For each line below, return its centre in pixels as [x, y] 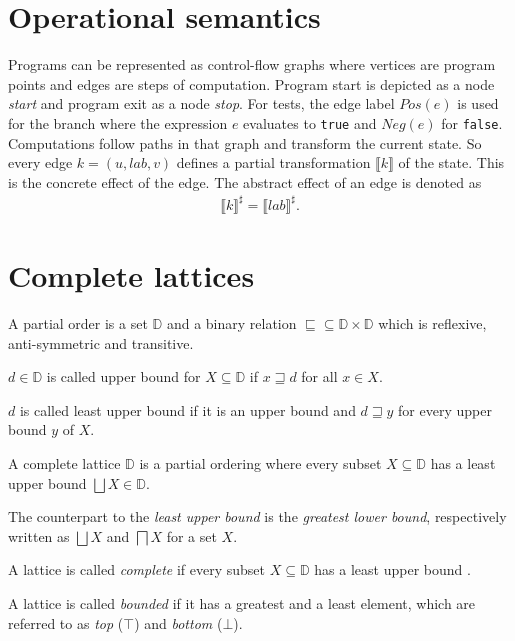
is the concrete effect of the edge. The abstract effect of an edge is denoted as [245, 181]
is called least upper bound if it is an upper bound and [187, 409]
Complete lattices [131, 275]
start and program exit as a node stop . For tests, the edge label [201, 103]
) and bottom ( [178, 622]
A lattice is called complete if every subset [137, 569]
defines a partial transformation [273, 162]
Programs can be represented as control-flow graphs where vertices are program [252, 64]
